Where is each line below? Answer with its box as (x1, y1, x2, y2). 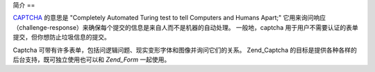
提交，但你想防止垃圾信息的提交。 (12, 33, 110, 42)
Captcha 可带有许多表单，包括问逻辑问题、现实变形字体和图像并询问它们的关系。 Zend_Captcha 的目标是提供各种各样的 (12, 46, 357, 54)
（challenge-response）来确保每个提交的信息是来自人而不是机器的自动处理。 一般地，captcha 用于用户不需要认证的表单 (12, 23, 358, 31)
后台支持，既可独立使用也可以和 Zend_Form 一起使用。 (12, 55, 171, 64)
